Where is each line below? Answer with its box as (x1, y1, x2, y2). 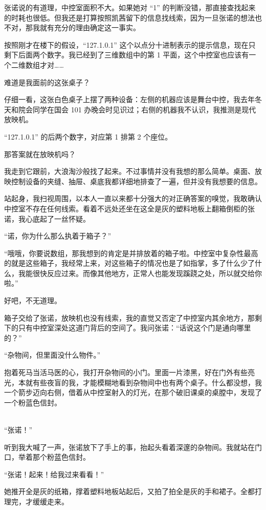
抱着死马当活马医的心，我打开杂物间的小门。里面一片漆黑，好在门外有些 (4, 367, 248, 378)
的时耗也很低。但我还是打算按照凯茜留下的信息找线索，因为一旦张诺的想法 (4, 12, 255, 23)
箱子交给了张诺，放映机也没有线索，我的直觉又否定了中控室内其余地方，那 (4, 312, 255, 323)
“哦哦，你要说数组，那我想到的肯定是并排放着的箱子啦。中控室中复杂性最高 (4, 247, 258, 258)
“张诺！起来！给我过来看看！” (4, 468, 104, 479)
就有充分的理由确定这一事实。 (39, 22, 140, 33)
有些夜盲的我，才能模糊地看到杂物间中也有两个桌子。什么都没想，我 (32, 377, 262, 387)
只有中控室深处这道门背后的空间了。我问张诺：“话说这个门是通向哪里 (18, 322, 251, 333)
